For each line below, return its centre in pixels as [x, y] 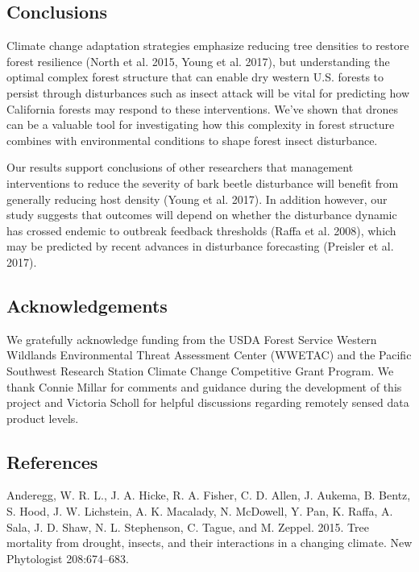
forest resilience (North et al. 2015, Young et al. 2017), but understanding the [198, 61]
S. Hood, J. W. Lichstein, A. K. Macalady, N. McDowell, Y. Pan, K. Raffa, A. [200, 511]
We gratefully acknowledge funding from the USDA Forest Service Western [192, 339]
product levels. [43, 418]
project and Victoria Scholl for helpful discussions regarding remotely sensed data [208, 402]
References [52, 461]
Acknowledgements [87, 305]
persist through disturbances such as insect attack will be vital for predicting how [208, 92]
